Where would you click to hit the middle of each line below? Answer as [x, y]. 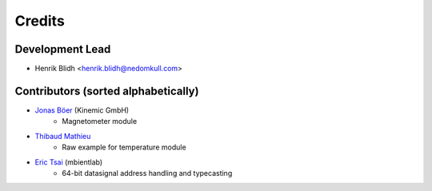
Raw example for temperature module [124, 147]
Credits [40, 21]
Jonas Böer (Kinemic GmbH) [82, 110]
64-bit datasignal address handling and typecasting [147, 173]
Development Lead [63, 49]
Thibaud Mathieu [63, 136]
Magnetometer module [100, 121]
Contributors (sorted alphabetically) [107, 91]
